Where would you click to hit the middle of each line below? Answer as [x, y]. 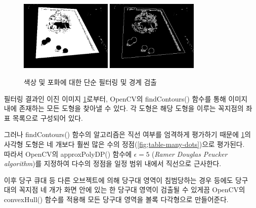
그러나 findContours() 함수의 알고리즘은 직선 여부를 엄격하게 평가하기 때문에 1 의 [128, 134]
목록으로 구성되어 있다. [48, 118]
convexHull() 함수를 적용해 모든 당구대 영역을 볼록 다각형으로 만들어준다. [116, 199]
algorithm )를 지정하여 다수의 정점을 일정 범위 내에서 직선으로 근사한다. [113, 163]
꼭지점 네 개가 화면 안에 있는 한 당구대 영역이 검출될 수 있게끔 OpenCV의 [132, 190]
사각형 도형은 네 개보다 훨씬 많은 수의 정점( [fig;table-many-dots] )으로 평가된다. [124, 144]
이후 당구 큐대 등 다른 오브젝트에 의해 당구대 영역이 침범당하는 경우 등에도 [119, 180]
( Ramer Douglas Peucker [190, 154]
